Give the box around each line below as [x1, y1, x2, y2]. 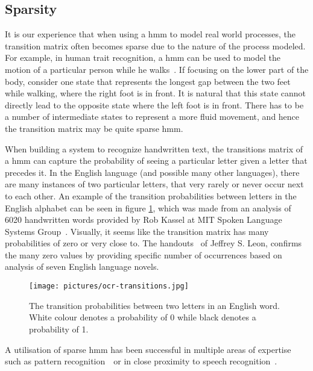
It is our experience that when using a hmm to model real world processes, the [5, 28, 296, 40]
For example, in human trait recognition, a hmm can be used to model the [5, 51, 280, 64]
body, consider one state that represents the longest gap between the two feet [5, 75, 291, 87]
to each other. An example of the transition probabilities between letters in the [5, 189, 297, 202]
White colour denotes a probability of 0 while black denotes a [29, 311, 256, 323]
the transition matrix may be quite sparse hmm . [5, 122, 183, 134]
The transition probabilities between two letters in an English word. [29, 299, 280, 311]
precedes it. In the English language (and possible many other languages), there [5, 166, 300, 178]
